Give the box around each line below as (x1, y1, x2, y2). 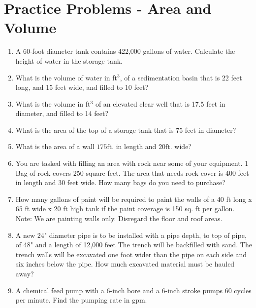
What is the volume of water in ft (15, 72, 118, 82)
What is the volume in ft (15, 98, 91, 109)
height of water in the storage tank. (15, 55, 123, 66)
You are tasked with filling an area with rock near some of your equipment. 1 (15, 158, 249, 168)
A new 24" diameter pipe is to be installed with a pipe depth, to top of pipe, (15, 230, 247, 240)
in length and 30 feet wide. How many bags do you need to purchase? (15, 177, 225, 188)
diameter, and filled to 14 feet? (15, 108, 109, 118)
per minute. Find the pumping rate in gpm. (15, 295, 147, 305)
